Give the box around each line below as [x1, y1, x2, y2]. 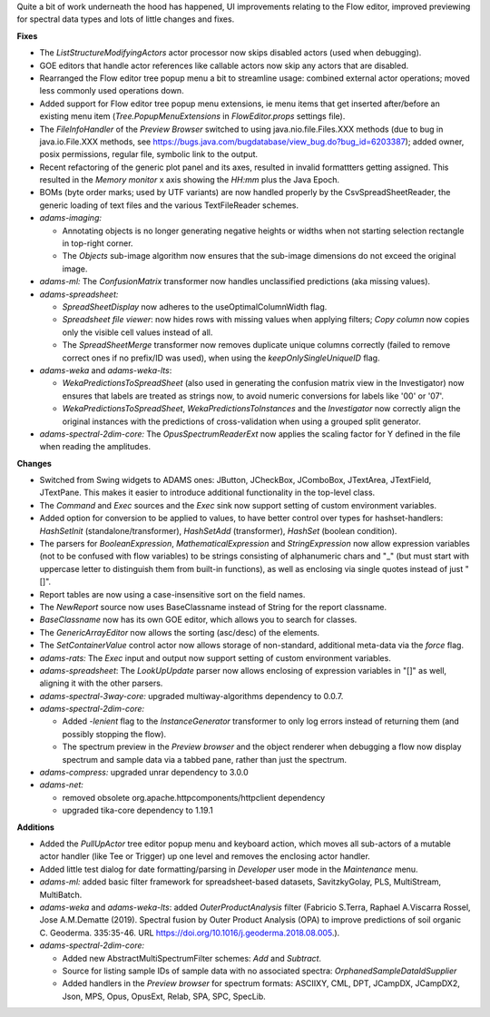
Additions [16, 822, 54, 833]
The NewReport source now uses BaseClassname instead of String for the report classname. [39, 601, 387, 612]
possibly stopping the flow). [62, 728, 167, 739]
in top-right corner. [62, 238, 133, 249]
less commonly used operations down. [39, 85, 185, 96]
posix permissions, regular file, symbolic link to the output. [39, 149, 259, 160]
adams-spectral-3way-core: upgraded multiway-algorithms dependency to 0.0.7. [39, 690, 344, 701]
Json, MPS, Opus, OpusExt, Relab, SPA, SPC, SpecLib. [62, 991, 267, 1002]
